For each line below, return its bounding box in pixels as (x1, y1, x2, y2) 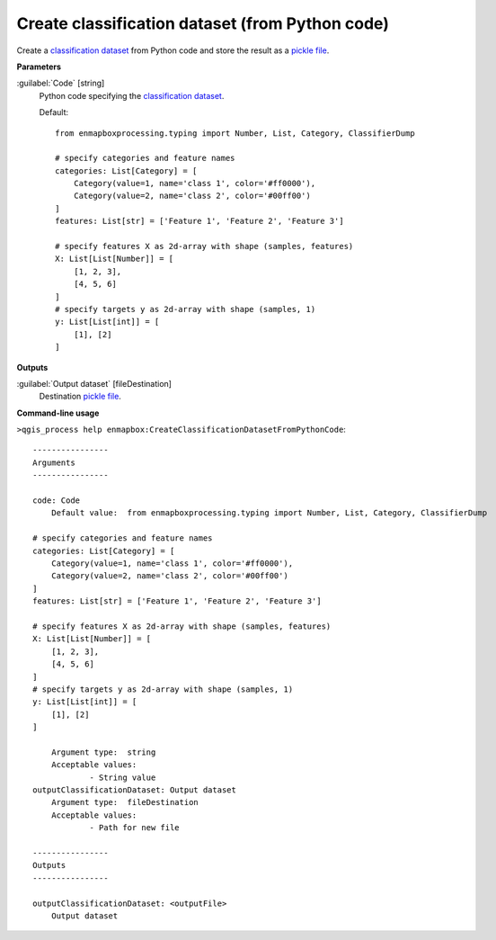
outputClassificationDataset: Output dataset (32, 785, 237, 795)
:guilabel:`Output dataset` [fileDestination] (16, 378, 173, 389)
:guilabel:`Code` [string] (16, 77, 105, 89)
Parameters (16, 61, 62, 72)
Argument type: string (50, 747, 156, 757)
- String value (89, 772, 156, 783)
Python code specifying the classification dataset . (39, 90, 225, 101)
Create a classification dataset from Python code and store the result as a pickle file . (16, 45, 330, 56)
